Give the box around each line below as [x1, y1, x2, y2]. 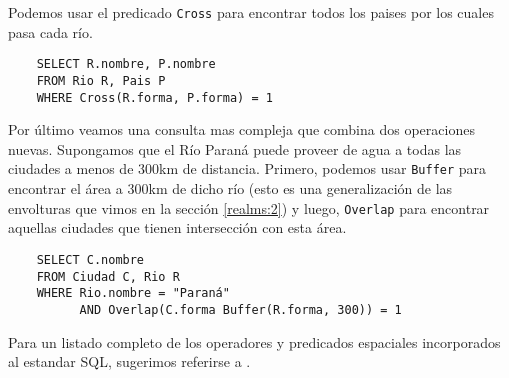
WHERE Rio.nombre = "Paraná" [36, 286, 230, 301]
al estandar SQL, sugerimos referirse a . [8, 351, 251, 372]
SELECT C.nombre [36, 252, 145, 267]
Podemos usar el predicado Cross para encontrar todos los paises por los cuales [8, 2, 494, 22]
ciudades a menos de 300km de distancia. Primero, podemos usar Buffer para [8, 158, 487, 179]
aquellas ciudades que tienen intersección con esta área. [8, 217, 347, 238]
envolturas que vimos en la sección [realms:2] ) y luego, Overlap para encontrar [8, 197, 490, 218]
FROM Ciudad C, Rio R [36, 269, 180, 284]
